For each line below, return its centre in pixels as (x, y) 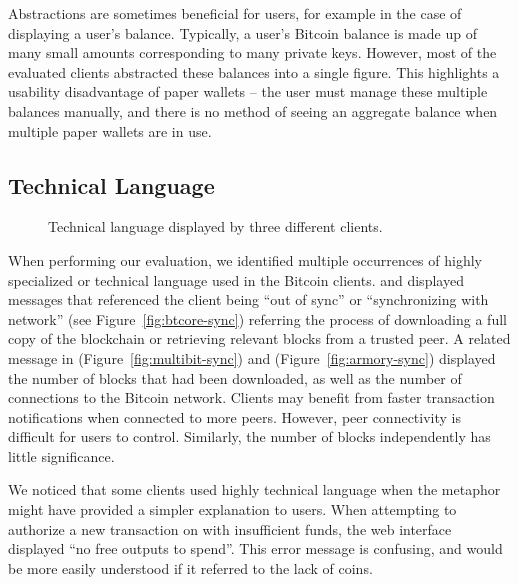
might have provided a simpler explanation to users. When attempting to (232, 509)
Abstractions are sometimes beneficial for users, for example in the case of (235, 13)
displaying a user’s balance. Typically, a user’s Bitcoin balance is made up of (242, 32)
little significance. (61, 455)
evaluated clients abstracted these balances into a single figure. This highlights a (254, 71)
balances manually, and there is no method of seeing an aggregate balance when (253, 110)
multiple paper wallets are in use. (110, 130)
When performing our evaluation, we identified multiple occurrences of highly (245, 259)
